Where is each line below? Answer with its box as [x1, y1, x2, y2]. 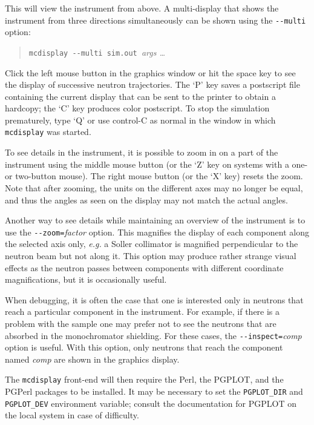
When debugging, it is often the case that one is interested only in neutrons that [5, 293, 304, 306]
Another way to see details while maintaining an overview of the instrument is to [5, 214, 306, 226]
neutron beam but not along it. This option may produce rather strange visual [5, 249, 296, 262]
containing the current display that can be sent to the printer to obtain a [5, 90, 276, 102]
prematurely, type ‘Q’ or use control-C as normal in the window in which [5, 113, 276, 126]
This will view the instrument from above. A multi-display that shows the [5, 2, 279, 14]
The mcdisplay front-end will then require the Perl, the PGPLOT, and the [5, 373, 284, 386]
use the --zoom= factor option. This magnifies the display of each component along [5, 225, 309, 238]
